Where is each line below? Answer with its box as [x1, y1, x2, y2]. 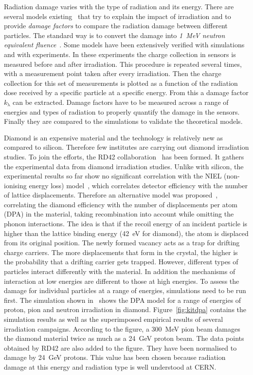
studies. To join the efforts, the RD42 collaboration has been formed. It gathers [4, 151, 244, 161]
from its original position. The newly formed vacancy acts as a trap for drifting [4, 237, 240, 248]
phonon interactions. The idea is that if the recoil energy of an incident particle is [4, 218, 248, 229]
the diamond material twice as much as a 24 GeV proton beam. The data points [4, 333, 244, 343]
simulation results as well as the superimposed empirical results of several [4, 314, 223, 324]
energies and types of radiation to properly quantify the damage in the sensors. [4, 106, 240, 117]
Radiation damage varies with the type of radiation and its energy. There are [4, 1, 234, 11]
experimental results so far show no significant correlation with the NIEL [4, 171, 222, 181]
